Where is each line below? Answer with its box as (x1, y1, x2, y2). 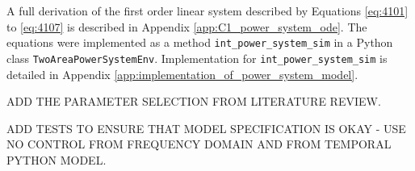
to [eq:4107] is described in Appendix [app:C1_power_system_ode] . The (6, 18, 367, 35)
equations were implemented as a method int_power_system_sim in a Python (6, 34, 393, 51)
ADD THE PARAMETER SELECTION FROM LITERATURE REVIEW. (6, 93, 381, 110)
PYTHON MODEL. (6, 151, 107, 168)
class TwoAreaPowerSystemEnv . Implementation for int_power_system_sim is (6, 49, 388, 66)
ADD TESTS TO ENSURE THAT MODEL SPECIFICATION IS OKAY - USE (6, 119, 406, 136)
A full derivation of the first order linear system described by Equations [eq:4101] (6, 2, 409, 19)
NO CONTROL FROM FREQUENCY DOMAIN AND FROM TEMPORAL (6, 136, 392, 152)
